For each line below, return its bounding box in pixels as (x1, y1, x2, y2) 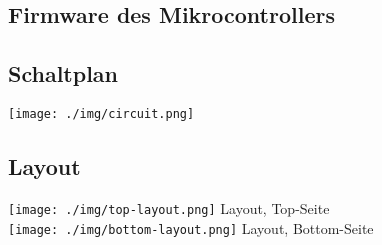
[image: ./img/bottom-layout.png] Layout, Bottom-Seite (8, 217, 374, 238)
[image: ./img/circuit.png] (8, 106, 195, 121)
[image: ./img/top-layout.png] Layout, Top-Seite (8, 197, 330, 218)
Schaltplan (8, 58, 118, 89)
